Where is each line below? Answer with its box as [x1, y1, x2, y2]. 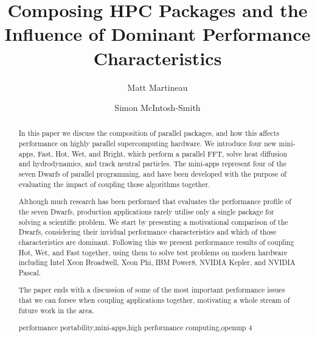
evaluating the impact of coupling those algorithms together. [18, 179, 210, 189]
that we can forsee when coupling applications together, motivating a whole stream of [18, 295, 290, 305]
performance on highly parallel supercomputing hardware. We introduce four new [18, 138, 277, 149]
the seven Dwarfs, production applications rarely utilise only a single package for [18, 206, 274, 216]
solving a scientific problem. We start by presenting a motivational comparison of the [18, 216, 288, 227]
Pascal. [18, 267, 41, 277]
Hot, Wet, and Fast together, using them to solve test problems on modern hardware [18, 247, 288, 257]
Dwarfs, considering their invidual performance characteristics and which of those [18, 227, 277, 237]
